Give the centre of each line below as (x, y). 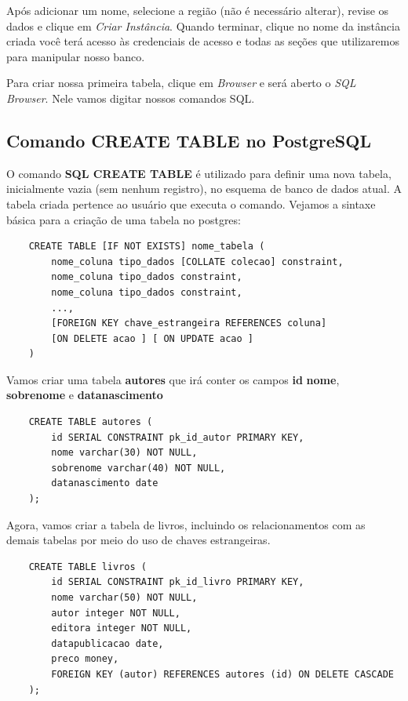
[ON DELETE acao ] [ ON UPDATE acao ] (152, 338)
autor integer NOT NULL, (116, 613)
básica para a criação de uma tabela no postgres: (124, 219)
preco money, (85, 659)
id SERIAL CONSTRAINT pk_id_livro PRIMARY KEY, (178, 582)
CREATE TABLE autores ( (91, 422)
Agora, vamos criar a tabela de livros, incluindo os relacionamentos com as (186, 524)
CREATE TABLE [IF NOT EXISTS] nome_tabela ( (147, 247)
